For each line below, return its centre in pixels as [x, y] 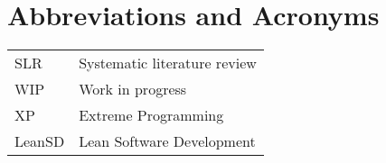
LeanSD [40, 141]
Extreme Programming [151, 115]
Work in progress [133, 89]
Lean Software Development [167, 141]
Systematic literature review [168, 63]
